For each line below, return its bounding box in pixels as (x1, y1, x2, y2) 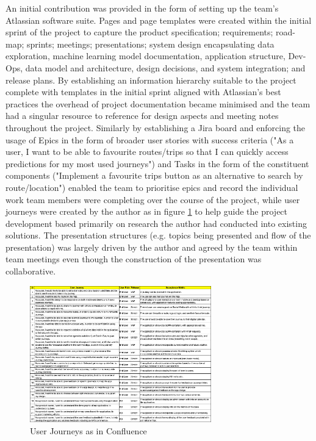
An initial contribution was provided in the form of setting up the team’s (5, 2, 279, 14)
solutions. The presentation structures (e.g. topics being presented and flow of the (5, 229, 311, 242)
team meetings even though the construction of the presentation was (5, 253, 262, 265)
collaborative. (5, 265, 56, 278)
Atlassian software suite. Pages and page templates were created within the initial (5, 13, 312, 26)
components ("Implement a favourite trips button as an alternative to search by (5, 169, 303, 182)
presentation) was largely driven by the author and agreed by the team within (5, 240, 298, 253)
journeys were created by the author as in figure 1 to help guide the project (5, 205, 288, 218)
